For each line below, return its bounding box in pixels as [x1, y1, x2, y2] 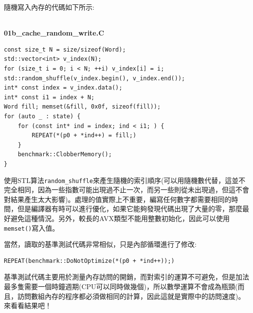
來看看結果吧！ [4, 300, 52, 311]
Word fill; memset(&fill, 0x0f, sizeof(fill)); [4, 103, 161, 110]
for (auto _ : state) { [4, 112, 81, 120]
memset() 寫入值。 [4, 222, 59, 233]
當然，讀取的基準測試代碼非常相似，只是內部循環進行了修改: [4, 239, 197, 249]
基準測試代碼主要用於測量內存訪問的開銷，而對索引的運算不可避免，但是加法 [4, 272, 249, 282]
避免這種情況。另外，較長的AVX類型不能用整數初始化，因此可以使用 [10, 213, 230, 223]
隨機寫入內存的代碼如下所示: [4, 2, 94, 12]
